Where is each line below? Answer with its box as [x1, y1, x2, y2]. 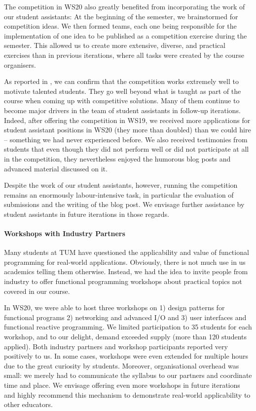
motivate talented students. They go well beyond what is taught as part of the [4, 85, 241, 96]
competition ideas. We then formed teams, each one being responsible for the [4, 21, 237, 31]
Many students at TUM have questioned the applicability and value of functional [4, 247, 249, 257]
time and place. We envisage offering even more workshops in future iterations [4, 379, 240, 390]
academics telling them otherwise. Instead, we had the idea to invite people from [4, 266, 248, 277]
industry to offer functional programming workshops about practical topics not [4, 276, 242, 287]
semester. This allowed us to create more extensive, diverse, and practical [4, 40, 225, 50]
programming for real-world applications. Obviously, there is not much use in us [4, 256, 246, 267]
